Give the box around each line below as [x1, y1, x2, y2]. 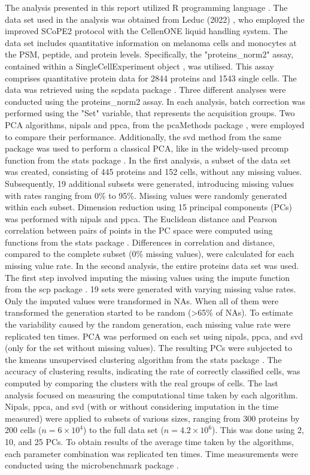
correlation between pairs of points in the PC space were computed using [5, 224, 273, 237]
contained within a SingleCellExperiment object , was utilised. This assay [5, 59, 274, 72]
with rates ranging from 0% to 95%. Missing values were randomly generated [5, 189, 287, 201]
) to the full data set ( [83, 423, 164, 436]
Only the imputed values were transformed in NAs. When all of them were [5, 294, 279, 307]
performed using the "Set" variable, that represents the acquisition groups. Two [5, 107, 295, 119]
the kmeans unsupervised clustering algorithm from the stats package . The [5, 353, 282, 365]
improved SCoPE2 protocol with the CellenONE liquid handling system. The [5, 25, 288, 37]
